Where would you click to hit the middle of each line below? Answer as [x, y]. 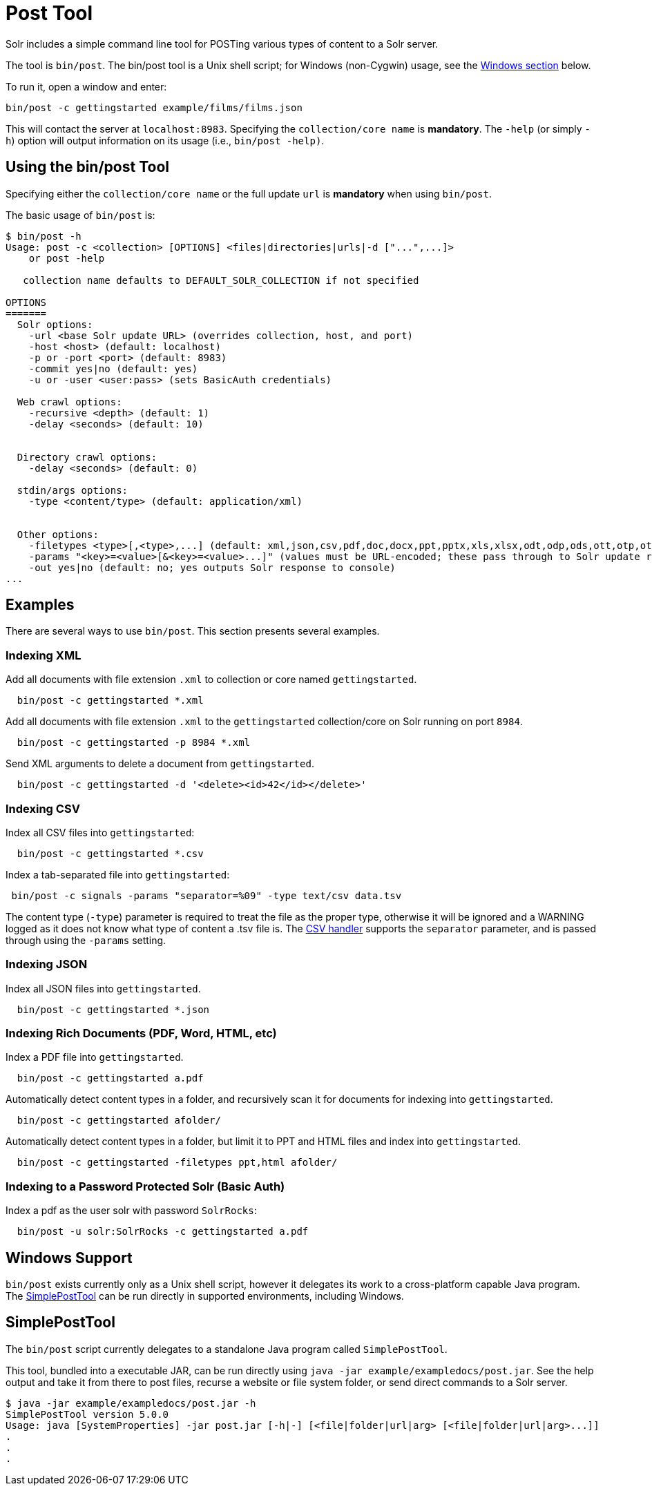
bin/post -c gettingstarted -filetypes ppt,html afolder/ [177, 1163]
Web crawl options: [69, 402]
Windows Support [69, 1258]
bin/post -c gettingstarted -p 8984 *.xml [134, 743]
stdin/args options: [73, 490]
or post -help [67, 258]
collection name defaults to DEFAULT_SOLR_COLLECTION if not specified [221, 280]
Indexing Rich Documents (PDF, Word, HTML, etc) [141, 1033]
